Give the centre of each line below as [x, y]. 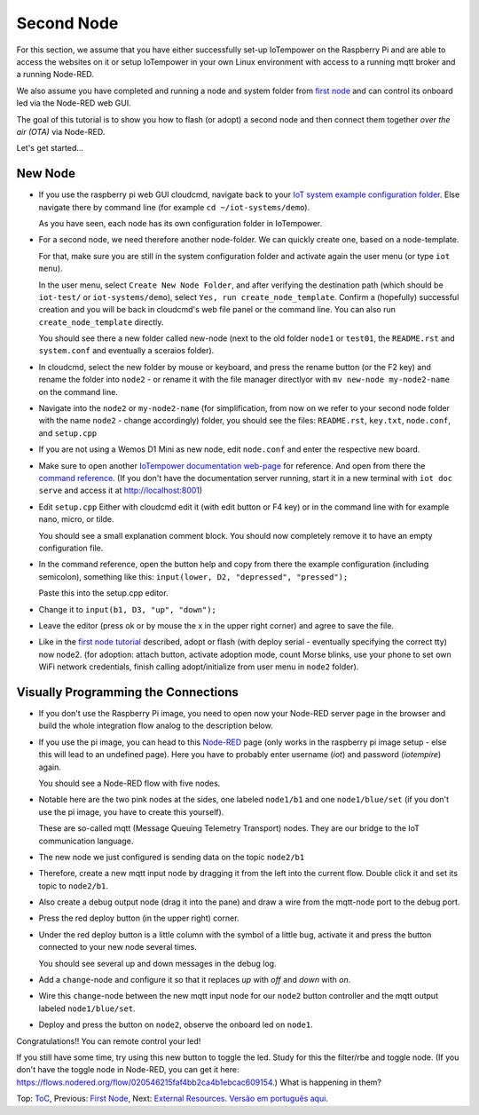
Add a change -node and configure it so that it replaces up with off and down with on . [195, 980]
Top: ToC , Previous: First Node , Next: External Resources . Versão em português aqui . [172, 1099]
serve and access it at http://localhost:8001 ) [121, 490]
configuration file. [71, 548]
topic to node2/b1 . [73, 886]
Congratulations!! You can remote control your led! [109, 1041]
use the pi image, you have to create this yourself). [131, 811]
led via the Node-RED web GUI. [74, 103]
